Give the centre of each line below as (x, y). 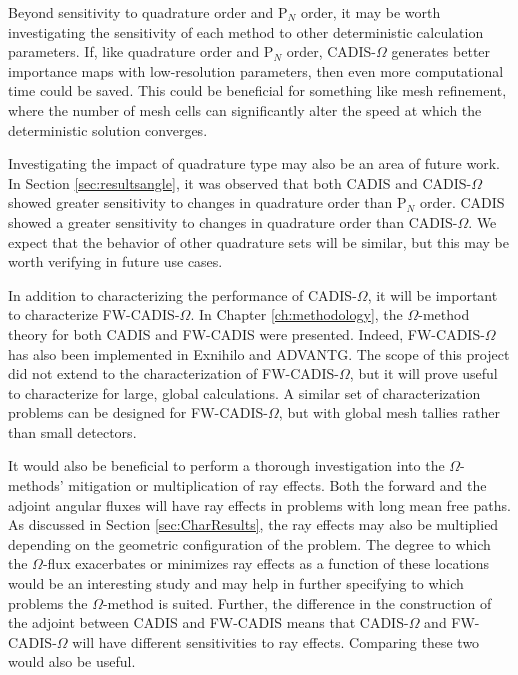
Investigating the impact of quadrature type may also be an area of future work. (254, 163)
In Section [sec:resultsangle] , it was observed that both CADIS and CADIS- (240, 182)
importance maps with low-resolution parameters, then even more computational (256, 70)
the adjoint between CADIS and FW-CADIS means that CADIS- (208, 622)
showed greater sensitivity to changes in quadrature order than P (207, 202)
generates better (441, 51)
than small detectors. (72, 431)
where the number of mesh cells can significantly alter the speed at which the (245, 109)
